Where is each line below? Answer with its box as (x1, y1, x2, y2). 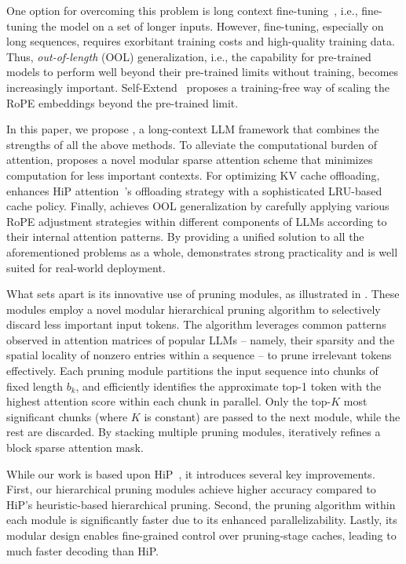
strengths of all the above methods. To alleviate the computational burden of (6, 136, 378, 152)
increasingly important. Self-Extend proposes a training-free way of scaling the (6, 78, 390, 95)
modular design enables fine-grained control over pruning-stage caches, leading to (6, 527, 397, 543)
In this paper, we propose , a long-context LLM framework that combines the (6, 121, 379, 137)
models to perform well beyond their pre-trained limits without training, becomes (6, 64, 399, 80)
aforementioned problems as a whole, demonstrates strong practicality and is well (6, 243, 398, 260)
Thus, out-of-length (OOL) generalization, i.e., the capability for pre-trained (6, 48, 371, 64)
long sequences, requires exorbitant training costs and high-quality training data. (6, 33, 395, 49)
